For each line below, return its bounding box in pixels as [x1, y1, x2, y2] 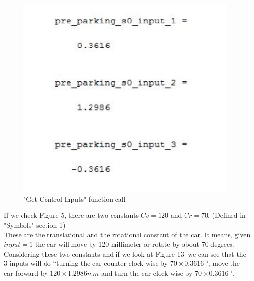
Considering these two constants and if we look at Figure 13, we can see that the [4, 248, 246, 258]
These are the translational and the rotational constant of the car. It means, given [4, 229, 251, 239]
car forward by [4, 267, 48, 278]
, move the [208, 258, 240, 268]
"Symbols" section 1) [4, 219, 66, 230]
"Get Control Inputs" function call [23, 193, 126, 204]
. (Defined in [208, 210, 246, 220]
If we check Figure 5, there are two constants [4, 210, 139, 220]
